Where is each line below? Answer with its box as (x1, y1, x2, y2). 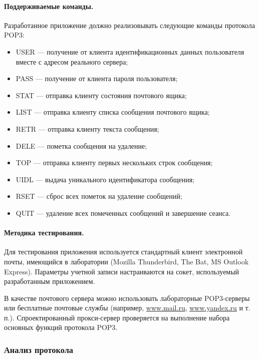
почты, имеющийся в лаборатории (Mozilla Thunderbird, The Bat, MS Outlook (4, 256, 249, 266)
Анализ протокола (4, 343, 74, 355)
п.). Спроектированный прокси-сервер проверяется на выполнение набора (4, 312, 230, 322)
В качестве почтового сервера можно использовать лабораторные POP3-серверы (4, 292, 250, 303)
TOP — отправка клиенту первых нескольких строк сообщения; (16, 157, 213, 168)
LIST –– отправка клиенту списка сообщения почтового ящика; (16, 107, 210, 117)
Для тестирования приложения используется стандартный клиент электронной (4, 246, 243, 257)
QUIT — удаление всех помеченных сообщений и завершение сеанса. (16, 207, 231, 218)
